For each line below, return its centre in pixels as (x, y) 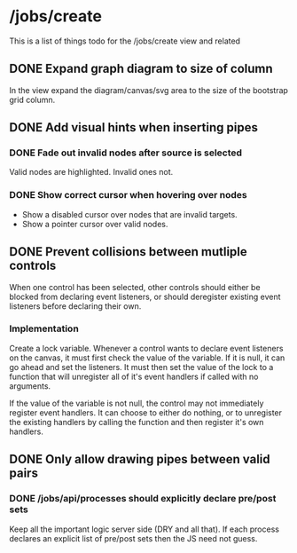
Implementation (44, 328)
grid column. (32, 99)
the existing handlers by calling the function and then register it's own (137, 422)
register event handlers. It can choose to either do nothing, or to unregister (145, 412)
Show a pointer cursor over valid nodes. (95, 224)
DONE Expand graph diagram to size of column (141, 69)
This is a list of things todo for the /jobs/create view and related (125, 41)
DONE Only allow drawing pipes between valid (140, 459)
